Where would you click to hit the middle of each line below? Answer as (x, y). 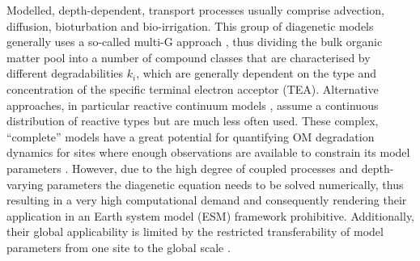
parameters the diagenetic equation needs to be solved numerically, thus (225, 184)
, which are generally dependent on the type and (257, 73)
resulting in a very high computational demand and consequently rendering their (207, 200)
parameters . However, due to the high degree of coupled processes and (182, 168)
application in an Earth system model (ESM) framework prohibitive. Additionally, (211, 215)
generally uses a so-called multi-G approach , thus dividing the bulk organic (195, 42)
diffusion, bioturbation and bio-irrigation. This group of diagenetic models (190, 25)
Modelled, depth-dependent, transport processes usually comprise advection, (195, 10)
